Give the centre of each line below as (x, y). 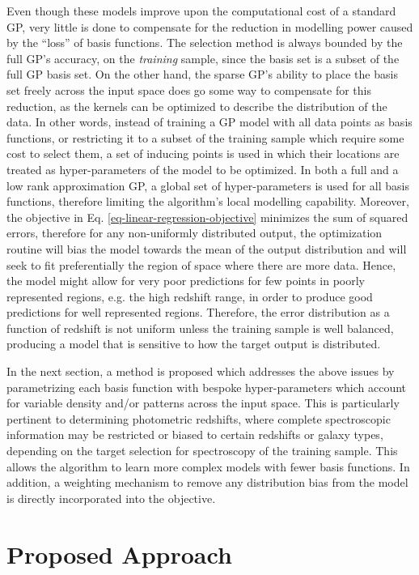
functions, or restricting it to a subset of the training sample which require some (205, 137)
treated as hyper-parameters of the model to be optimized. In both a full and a (203, 169)
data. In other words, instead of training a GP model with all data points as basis (209, 122)
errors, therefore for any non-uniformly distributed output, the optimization (195, 233)
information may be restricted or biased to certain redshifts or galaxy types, (195, 434)
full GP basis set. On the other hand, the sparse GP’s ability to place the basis (202, 74)
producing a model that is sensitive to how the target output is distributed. (194, 344)
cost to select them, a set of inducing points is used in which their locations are (203, 153)
